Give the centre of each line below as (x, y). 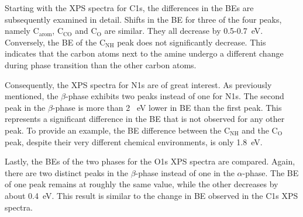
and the (255, 130)
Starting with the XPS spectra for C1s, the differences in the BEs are (129, 8)
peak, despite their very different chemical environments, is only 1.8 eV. (134, 141)
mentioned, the (32, 96)
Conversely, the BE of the (51, 42)
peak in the (25, 107)
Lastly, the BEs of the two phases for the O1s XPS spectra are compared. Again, (150, 161)
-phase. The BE (271, 172)
